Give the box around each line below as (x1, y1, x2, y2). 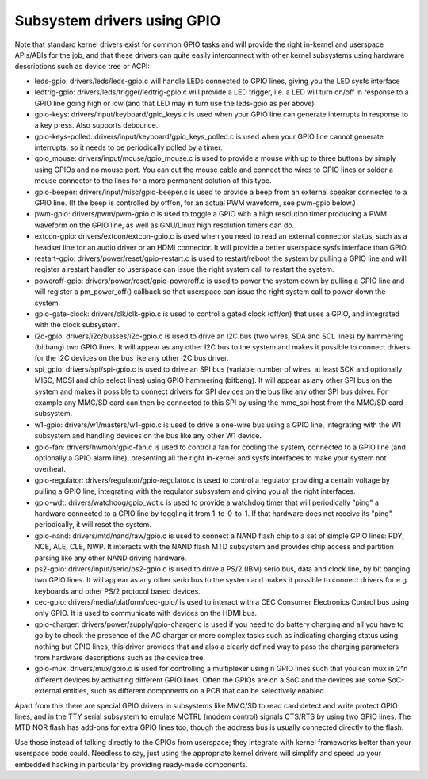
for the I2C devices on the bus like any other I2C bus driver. (34, 353, 229, 363)
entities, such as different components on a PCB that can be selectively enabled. (63, 686, 327, 696)
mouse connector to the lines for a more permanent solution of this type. (34, 176, 272, 185)
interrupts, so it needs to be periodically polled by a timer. (34, 143, 223, 152)
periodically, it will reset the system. (34, 520, 152, 529)
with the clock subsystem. (34, 320, 120, 330)
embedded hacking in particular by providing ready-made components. (14, 759, 248, 769)
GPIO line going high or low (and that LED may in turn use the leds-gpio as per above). (34, 98, 317, 108)
